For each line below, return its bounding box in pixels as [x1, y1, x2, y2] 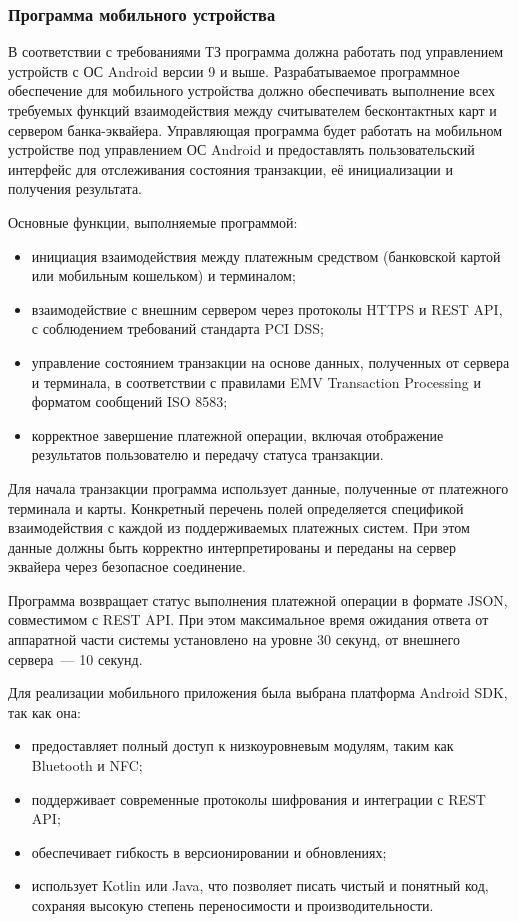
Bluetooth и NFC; [31, 755, 143, 776]
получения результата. [8, 178, 143, 199]
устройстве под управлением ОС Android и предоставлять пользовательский [8, 139, 475, 160]
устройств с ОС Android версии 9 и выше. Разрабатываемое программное [8, 60, 460, 81]
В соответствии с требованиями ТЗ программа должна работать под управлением [8, 41, 504, 62]
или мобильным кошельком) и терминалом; [31, 265, 296, 286]
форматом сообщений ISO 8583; [31, 391, 228, 412]
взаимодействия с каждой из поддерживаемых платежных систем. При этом [8, 517, 470, 538]
